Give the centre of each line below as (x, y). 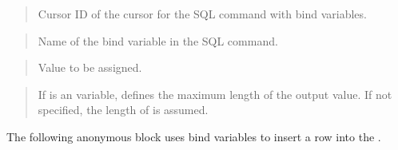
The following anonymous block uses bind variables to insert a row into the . (194, 136)
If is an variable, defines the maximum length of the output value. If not (215, 94)
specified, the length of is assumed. (123, 110)
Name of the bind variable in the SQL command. (158, 40)
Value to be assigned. (90, 67)
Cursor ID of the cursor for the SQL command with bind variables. (202, 14)
